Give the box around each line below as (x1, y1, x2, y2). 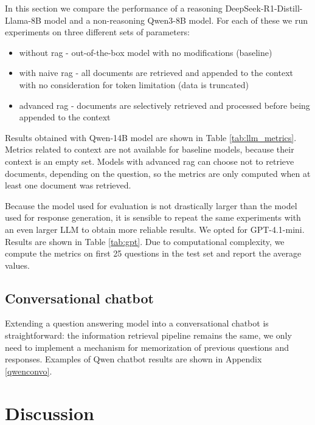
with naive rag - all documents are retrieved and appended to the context (19, 66, 293, 79)
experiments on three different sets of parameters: (5, 26, 190, 38)
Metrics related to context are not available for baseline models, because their (5, 143, 294, 156)
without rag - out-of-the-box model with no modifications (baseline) (19, 46, 272, 58)
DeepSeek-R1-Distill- (225, 2, 303, 14)
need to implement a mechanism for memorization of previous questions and (5, 340, 289, 353)
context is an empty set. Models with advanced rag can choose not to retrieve (5, 154, 294, 167)
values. (5, 258, 30, 271)
